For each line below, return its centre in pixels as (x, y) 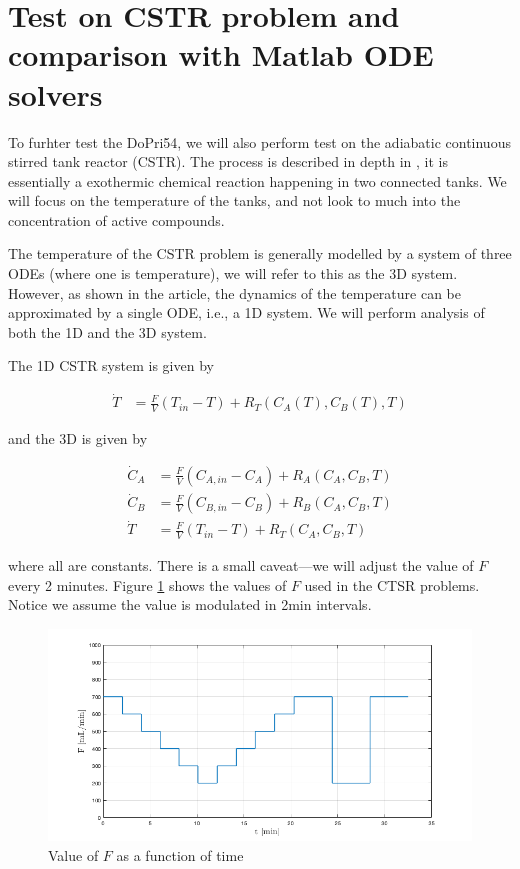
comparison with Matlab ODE (221, 54)
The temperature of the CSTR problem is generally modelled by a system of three (260, 253)
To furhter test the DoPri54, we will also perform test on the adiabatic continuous (259, 141)
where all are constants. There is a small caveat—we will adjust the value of (241, 565)
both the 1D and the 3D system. (107, 331)
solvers (55, 93)
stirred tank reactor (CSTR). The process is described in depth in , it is (228, 161)
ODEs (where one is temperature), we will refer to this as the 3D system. (233, 273)
